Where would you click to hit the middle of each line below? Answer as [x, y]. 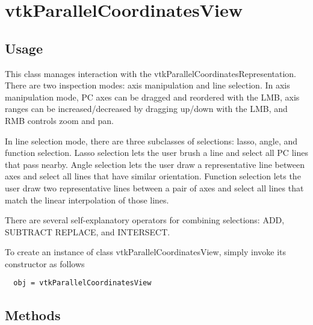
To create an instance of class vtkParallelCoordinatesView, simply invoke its [146, 252]
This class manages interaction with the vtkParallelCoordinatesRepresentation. [151, 73]
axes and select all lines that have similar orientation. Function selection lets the [153, 176]
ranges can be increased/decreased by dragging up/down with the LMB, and [146, 109]
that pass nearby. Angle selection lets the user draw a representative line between [155, 164]
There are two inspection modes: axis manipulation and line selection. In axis [147, 85]
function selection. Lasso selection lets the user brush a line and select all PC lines [156, 153]
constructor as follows [45, 263]
